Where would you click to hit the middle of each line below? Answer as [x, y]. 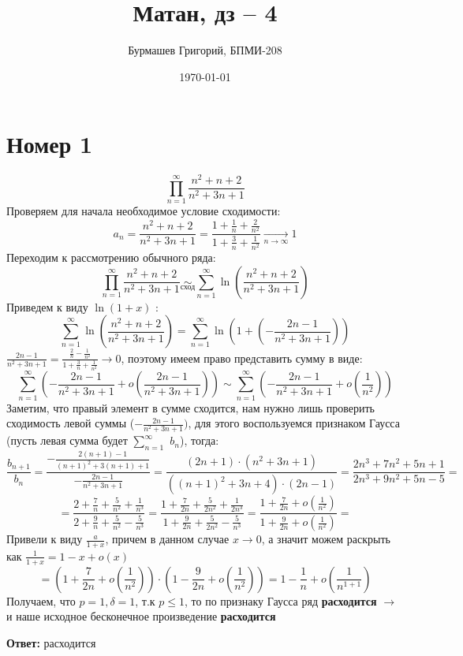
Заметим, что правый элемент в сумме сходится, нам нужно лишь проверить [190, 407]
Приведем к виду [47, 306]
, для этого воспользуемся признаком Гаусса [294, 423]
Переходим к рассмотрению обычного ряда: [111, 257]
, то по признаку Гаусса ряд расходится [280, 600]
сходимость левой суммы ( [71, 423]
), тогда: [199, 440]
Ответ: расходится [51, 642]
